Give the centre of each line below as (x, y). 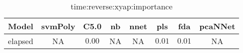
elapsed (21, 41)
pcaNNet (217, 26)
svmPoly (58, 26)
